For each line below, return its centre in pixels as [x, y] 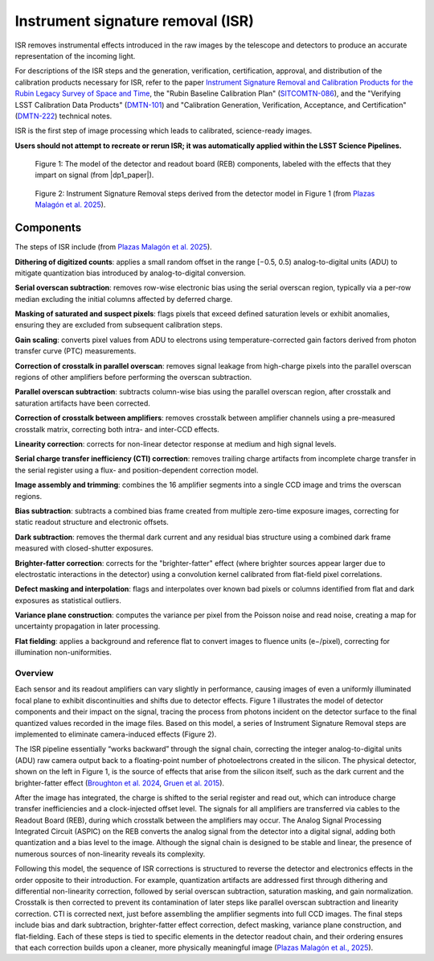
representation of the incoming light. [75, 56]
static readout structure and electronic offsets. [92, 522]
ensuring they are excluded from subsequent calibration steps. [119, 325]
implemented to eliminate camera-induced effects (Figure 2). [116, 734]
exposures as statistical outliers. [68, 600]
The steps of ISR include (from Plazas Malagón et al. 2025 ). [113, 247]
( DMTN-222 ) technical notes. [63, 116]
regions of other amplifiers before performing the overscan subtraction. [133, 377]
